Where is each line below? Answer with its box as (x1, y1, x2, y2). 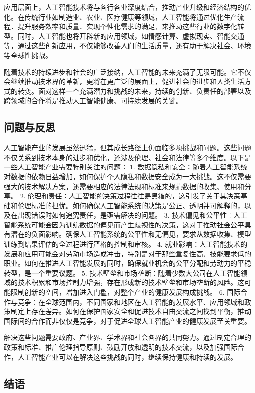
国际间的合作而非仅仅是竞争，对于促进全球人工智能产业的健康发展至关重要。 (4, 315, 251, 326)
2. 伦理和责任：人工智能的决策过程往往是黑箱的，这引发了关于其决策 (20, 191, 241, 201)
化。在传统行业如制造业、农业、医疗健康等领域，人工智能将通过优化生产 (4, 11, 237, 22)
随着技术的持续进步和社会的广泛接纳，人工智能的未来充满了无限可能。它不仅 (4, 66, 251, 77)
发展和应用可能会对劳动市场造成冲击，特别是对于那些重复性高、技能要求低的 (4, 248, 251, 258)
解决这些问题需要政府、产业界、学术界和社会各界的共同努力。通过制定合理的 (4, 332, 251, 342)
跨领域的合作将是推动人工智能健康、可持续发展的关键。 (4, 95, 182, 106)
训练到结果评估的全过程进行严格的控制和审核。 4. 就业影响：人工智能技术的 (4, 239, 248, 249)
